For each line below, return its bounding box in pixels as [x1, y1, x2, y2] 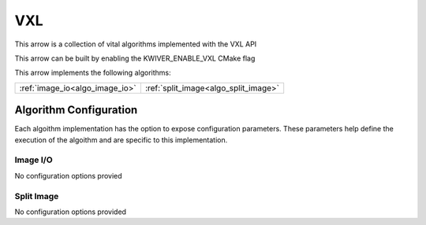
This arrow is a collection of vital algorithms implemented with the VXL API [14, 39, 257, 49]
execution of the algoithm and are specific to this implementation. [14, 135, 228, 145]
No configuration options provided [14, 207, 126, 216]
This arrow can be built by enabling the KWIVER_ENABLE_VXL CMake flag [14, 53, 256, 63]
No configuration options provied [14, 171, 122, 180]
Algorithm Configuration [14, 103, 138, 117]
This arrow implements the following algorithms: [14, 68, 171, 78]
